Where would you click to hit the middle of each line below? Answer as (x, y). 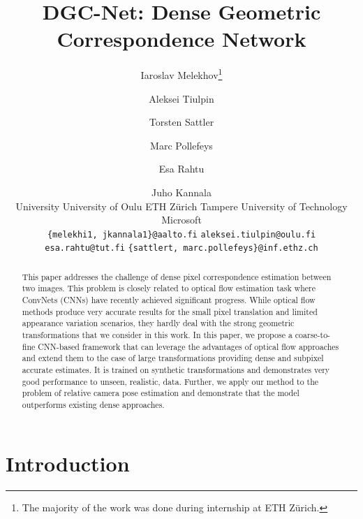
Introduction (68, 463)
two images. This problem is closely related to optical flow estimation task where (169, 288)
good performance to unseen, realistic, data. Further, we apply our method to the (170, 381)
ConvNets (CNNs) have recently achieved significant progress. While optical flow (169, 300)
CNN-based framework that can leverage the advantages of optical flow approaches (188, 346)
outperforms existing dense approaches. (93, 405)
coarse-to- (313, 335)
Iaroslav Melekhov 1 (181, 74)
